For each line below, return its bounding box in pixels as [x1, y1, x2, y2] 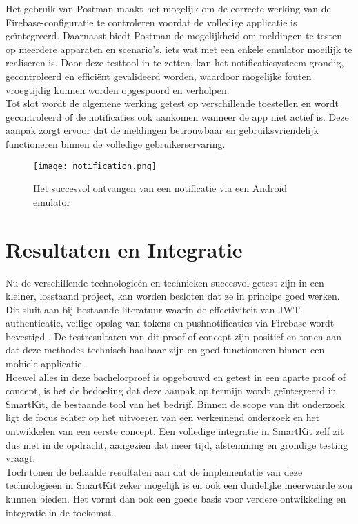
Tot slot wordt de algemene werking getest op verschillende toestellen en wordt [6, 96, 339, 110]
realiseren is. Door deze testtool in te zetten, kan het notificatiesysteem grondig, [6, 55, 344, 70]
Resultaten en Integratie [6, 235, 243, 263]
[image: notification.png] [33, 161, 157, 171]
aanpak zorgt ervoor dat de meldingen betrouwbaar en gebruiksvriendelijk [6, 123, 319, 137]
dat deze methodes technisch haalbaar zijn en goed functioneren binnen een [6, 342, 325, 357]
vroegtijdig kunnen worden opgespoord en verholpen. [6, 82, 230, 97]
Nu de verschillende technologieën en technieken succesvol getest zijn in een [6, 275, 324, 289]
